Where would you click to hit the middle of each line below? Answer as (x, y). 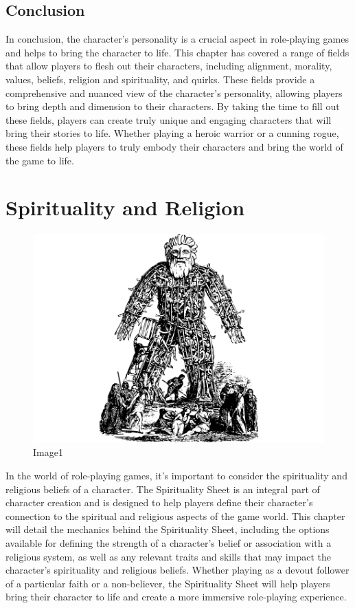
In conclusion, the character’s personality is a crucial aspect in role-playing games (177, 39)
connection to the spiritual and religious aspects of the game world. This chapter (175, 515)
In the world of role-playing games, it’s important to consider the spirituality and (176, 476)
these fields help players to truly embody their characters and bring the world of (174, 146)
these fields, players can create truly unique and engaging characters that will (169, 119)
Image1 (48, 452)
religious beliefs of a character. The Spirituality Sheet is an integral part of (163, 489)
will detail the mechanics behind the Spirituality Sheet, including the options (168, 529)
